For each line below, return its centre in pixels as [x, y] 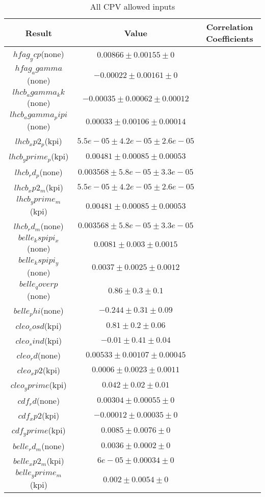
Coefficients [230, 38]
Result [38, 33]
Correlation [230, 27]
